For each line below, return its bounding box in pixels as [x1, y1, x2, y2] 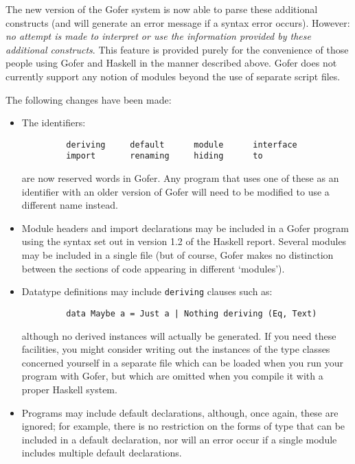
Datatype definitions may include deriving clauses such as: [21, 284, 273, 299]
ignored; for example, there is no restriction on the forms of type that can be [21, 419, 345, 433]
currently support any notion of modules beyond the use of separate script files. [5, 69, 341, 83]
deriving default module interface [66, 139, 297, 150]
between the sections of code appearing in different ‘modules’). [21, 261, 285, 275]
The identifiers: [21, 115, 86, 130]
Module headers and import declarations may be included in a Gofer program [21, 220, 349, 235]
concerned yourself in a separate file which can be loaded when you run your [21, 355, 343, 369]
